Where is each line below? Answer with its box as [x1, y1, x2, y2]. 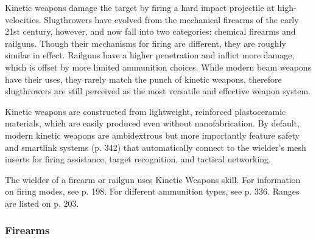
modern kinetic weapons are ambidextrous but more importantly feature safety [5, 128, 300, 141]
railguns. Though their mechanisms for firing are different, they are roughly [5, 36, 286, 49]
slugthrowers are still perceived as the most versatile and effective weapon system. [5, 85, 311, 97]
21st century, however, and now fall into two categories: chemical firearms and [5, 25, 296, 38]
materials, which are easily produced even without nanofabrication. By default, [5, 117, 300, 130]
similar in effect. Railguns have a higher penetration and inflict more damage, [5, 49, 295, 61]
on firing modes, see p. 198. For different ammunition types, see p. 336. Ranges [5, 185, 300, 198]
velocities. [5, 13, 41, 26]
